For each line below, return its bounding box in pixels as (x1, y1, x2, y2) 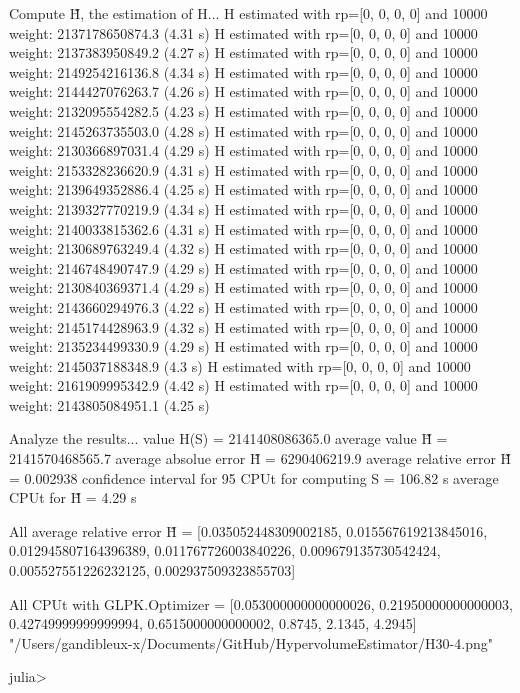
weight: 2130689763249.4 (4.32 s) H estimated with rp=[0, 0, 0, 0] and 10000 (9, 238, 478, 259)
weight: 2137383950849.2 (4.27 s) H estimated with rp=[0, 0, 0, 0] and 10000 (9, 42, 478, 63)
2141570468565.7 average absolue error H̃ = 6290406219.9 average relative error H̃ (9, 448, 512, 469)
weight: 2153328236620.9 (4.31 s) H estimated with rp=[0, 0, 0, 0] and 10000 (9, 159, 478, 180)
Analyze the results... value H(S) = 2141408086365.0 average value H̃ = (9, 428, 448, 449)
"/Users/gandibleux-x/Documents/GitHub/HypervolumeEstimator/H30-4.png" (9, 632, 493, 653)
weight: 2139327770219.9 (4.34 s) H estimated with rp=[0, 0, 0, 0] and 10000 (9, 198, 478, 219)
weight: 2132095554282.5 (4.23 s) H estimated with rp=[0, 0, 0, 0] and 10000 (9, 100, 478, 121)
